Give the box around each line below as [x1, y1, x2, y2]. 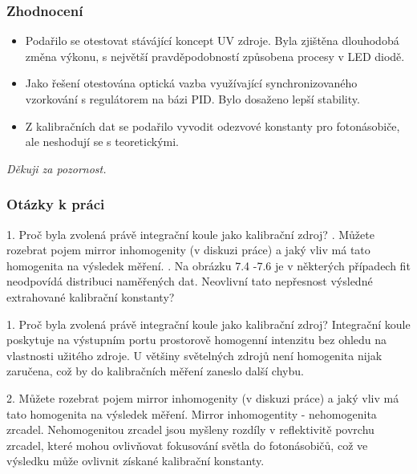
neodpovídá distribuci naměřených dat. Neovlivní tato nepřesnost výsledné [6, 273, 373, 290]
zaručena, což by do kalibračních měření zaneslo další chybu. [6, 363, 304, 379]
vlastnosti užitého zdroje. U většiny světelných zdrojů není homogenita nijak [6, 346, 383, 363]
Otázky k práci [6, 194, 105, 214]
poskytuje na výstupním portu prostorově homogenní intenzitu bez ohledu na [6, 331, 387, 348]
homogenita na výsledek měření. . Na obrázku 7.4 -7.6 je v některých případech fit [6, 257, 411, 273]
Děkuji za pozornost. [6, 160, 107, 176]
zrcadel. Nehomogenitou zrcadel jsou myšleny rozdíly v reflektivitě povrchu [6, 421, 374, 438]
